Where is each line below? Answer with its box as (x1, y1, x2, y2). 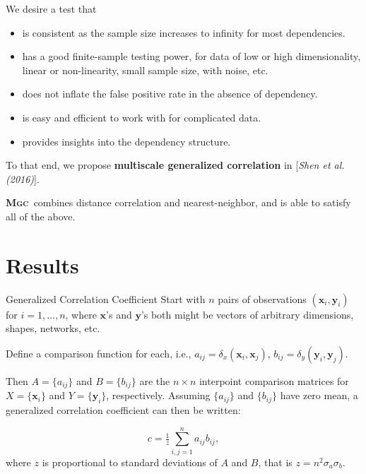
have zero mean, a (280, 388, 358, 403)
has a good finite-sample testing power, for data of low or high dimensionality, (22, 49, 361, 64)
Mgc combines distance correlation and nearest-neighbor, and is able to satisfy (6, 195, 351, 210)
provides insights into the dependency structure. (22, 134, 231, 148)
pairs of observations (218, 291, 307, 306)
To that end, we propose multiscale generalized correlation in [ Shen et (6, 158, 331, 172)
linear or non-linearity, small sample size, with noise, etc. (22, 62, 268, 77)
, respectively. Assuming (106, 388, 211, 403)
